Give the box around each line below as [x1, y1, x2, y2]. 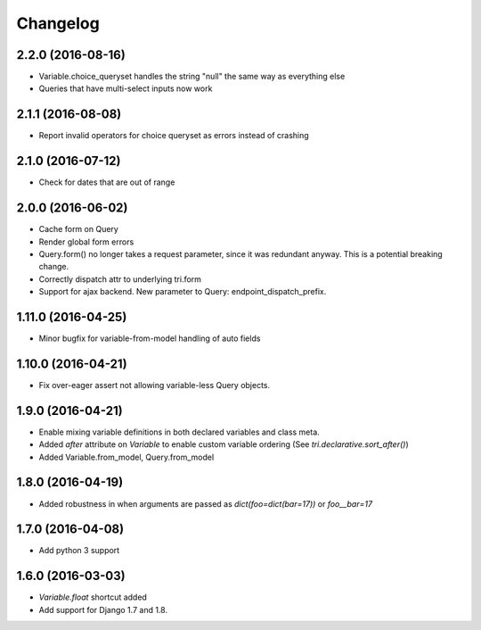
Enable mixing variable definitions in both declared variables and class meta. [38, 427, 320, 437]
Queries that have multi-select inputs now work [38, 83, 213, 94]
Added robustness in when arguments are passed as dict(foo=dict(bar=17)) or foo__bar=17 [38, 498, 373, 509]
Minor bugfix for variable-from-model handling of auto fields [38, 333, 261, 344]
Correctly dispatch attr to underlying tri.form [38, 273, 202, 285]
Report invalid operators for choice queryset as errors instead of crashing [38, 130, 309, 141]
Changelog [16, 13, 100, 33]
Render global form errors [38, 236, 135, 247]
